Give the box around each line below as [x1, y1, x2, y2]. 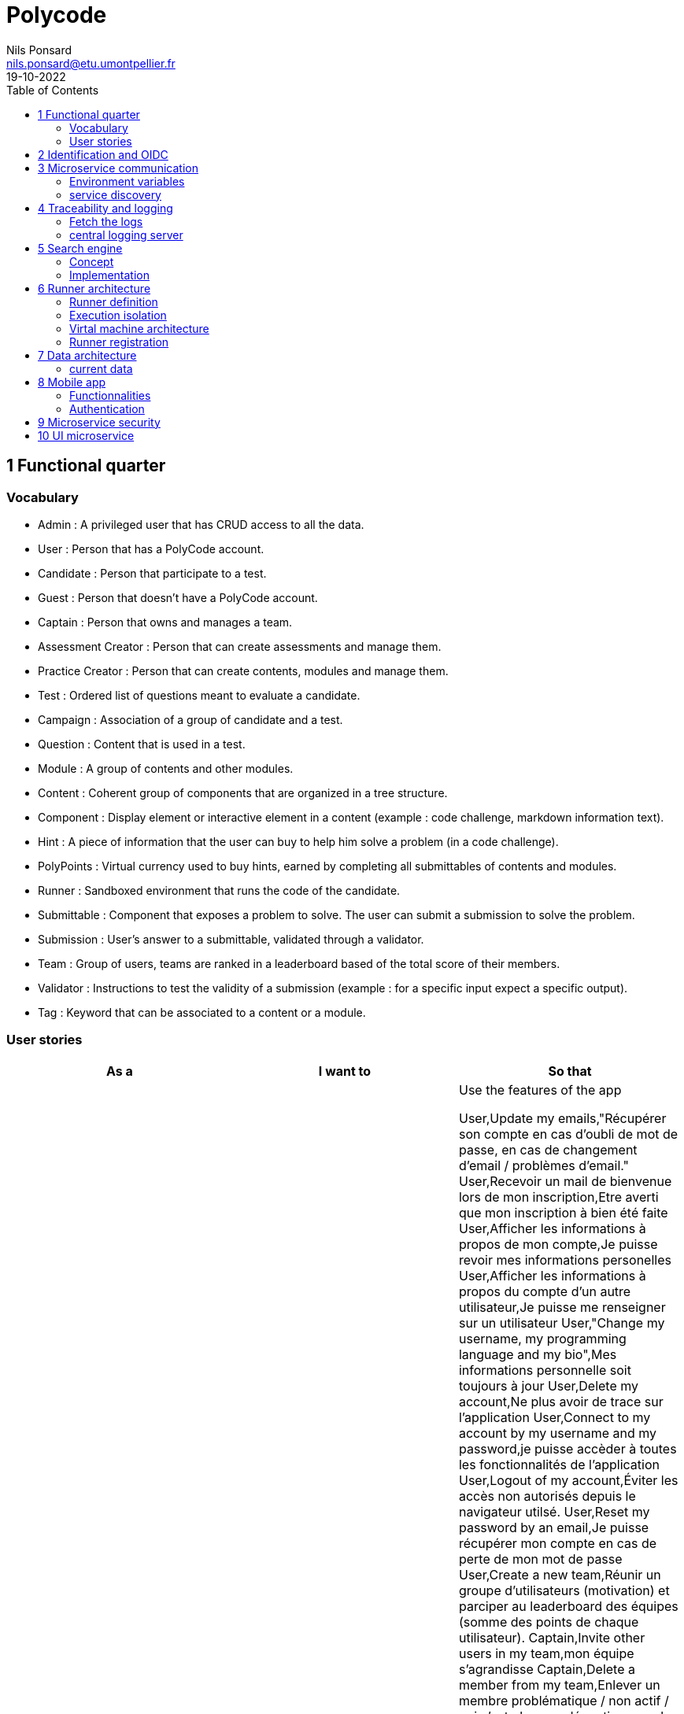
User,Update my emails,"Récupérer [458, 1110, 667, 1126]
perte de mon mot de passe [458, 1550, 623, 1567]
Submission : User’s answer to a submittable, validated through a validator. [38, 932, 424, 946]
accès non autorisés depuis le [458, 1487, 636, 1504]
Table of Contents [6, 83, 99, 97]
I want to [318, 1062, 372, 1079]
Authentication [69, 401, 145, 416]
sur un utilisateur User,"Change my [458, 1314, 665, 1331]
